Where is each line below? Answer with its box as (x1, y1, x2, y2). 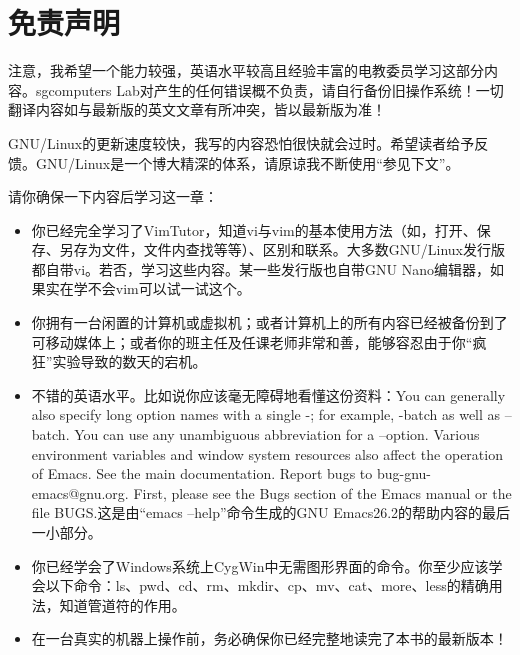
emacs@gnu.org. (31, 482, 129, 503)
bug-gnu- (376, 463, 431, 484)
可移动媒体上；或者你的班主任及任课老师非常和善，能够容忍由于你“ (31, 331, 473, 352)
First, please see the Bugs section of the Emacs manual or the (133, 482, 512, 503)
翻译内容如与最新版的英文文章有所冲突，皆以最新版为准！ (8, 99, 386, 120)
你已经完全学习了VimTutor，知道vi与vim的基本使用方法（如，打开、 (31, 219, 477, 240)
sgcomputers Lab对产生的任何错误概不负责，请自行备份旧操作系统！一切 (35, 79, 504, 100)
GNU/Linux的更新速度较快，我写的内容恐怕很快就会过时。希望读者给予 (8, 132, 475, 153)
